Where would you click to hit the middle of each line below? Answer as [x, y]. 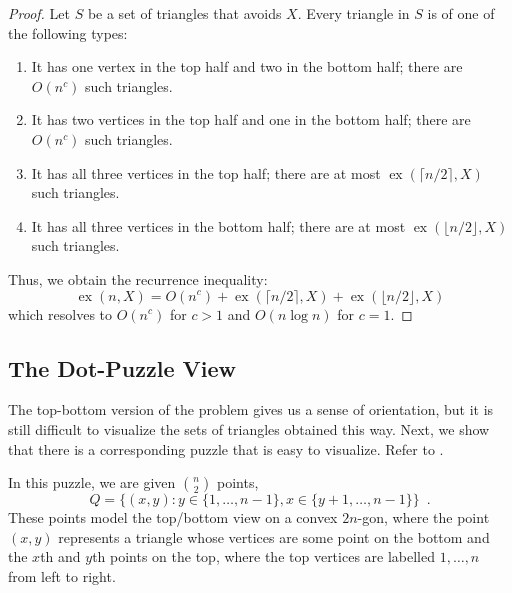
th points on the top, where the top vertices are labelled [263, 556]
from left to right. [62, 575]
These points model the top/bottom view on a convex [173, 517]
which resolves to [60, 313]
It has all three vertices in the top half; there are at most [206, 172]
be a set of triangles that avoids [184, 13]
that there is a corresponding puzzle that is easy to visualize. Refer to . [226, 448]
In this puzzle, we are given [92, 482]
